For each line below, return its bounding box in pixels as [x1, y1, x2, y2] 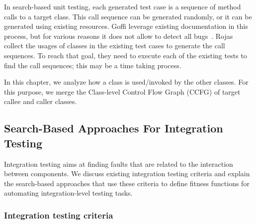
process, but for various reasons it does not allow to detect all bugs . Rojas [4, 30, 233, 41]
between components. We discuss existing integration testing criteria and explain [4, 168, 250, 179]
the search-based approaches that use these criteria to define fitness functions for [4, 178, 250, 188]
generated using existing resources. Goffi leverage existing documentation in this [4, 21, 248, 31]
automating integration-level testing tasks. [4, 188, 133, 198]
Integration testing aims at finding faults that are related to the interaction [4, 158, 233, 169]
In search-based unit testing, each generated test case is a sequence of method [4, 1, 241, 11]
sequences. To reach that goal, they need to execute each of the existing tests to [4, 50, 247, 60]
